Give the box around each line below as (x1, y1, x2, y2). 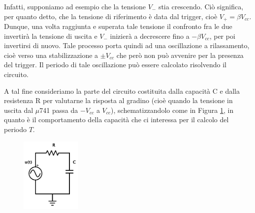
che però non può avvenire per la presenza (116, 50, 244, 60)
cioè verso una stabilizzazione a (4, 50, 98, 60)
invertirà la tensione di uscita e (4, 30, 97, 41)
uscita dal (4, 105, 33, 115)
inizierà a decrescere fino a (110, 30, 190, 41)
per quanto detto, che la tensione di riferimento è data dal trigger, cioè (4, 11, 218, 21)
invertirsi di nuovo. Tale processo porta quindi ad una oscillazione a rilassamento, (4, 40, 250, 51)
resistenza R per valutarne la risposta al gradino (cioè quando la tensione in (4, 95, 233, 106)
